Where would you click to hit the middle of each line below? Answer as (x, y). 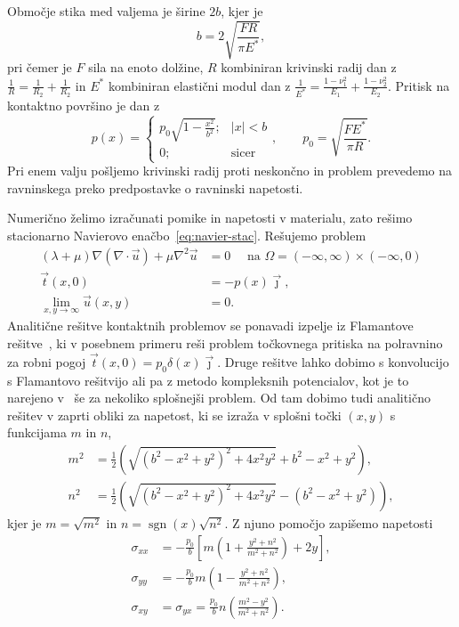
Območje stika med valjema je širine (106, 11)
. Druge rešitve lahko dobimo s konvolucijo (333, 361)
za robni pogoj (47, 361)
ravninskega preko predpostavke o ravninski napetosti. (155, 187)
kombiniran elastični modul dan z (199, 85)
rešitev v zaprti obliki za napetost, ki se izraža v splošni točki (174, 415)
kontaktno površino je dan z (84, 106)
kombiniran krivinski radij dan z (309, 67)
